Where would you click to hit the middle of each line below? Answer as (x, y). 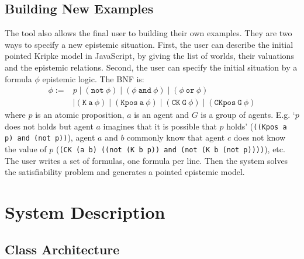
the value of (26, 149)
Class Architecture (62, 249)
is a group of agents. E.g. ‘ (248, 115)
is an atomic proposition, (80, 115)
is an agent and (161, 115)
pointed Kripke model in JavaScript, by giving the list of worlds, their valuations (149, 56)
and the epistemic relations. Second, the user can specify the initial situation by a (151, 67)
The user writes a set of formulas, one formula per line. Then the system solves (146, 160)
